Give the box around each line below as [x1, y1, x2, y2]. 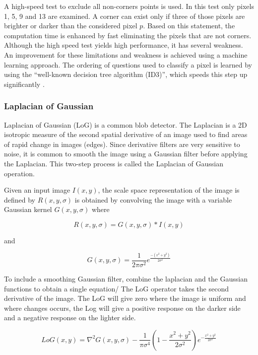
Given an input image [4, 185, 70, 195]
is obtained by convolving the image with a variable [74, 194, 232, 205]
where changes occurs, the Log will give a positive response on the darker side [4, 302, 241, 313]
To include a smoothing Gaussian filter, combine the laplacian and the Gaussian [4, 274, 248, 284]
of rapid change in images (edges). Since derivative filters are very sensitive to [4, 139, 240, 149]
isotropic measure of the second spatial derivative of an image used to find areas [4, 129, 248, 140]
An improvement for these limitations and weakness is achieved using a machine [4, 49, 248, 60]
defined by [4, 194, 36, 205]
